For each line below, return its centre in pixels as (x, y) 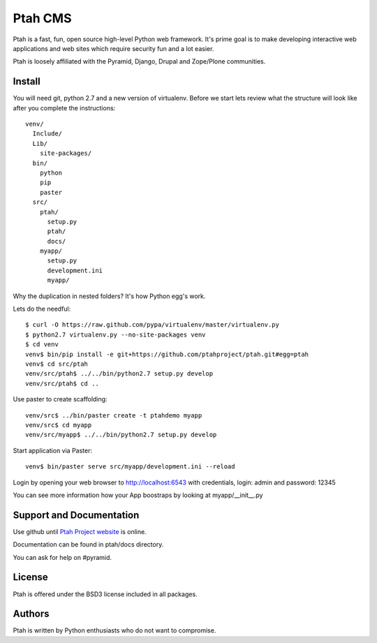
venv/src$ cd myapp (59, 425)
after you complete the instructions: (64, 108)
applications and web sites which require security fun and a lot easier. (113, 48)
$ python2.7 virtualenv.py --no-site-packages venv (116, 334)
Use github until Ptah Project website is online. (80, 531)
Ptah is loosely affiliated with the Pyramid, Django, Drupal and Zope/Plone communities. (139, 61)
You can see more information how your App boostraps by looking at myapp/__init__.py (138, 495)
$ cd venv (42, 345)
